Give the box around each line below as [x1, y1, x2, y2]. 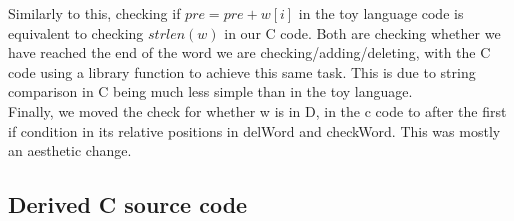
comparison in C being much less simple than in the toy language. [8, 81, 413, 102]
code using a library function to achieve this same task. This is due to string [8, 61, 476, 82]
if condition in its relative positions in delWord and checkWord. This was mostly [8, 120, 501, 141]
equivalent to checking [8, 22, 144, 43]
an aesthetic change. [8, 140, 132, 161]
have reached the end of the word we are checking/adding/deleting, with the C [8, 42, 491, 63]
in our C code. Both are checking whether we [224, 22, 501, 43]
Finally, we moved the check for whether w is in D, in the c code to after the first [8, 100, 507, 121]
